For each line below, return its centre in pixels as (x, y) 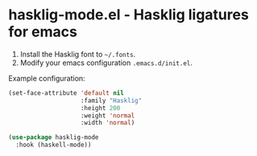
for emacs (43, 32)
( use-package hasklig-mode (54, 138)
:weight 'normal (108, 115)
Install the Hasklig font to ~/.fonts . (78, 54)
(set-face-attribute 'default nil (66, 93)
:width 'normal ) (108, 123)
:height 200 (100, 108)
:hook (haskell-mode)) (54, 145)
